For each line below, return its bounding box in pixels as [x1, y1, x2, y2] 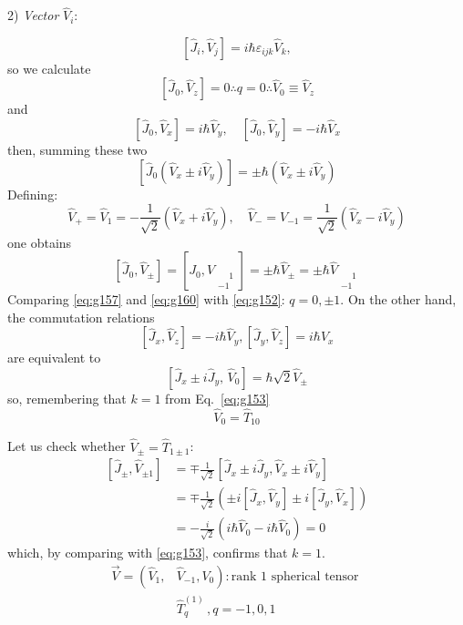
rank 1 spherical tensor [231, 570, 359, 584]
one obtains [7, 232, 72, 251]
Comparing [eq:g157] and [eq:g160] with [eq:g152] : [7, 290, 285, 309]
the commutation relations [7, 307, 155, 326]
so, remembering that [7, 389, 127, 408]
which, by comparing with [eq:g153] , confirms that [7, 543, 288, 562]
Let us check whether [7, 436, 126, 456]
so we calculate [7, 58, 91, 77]
